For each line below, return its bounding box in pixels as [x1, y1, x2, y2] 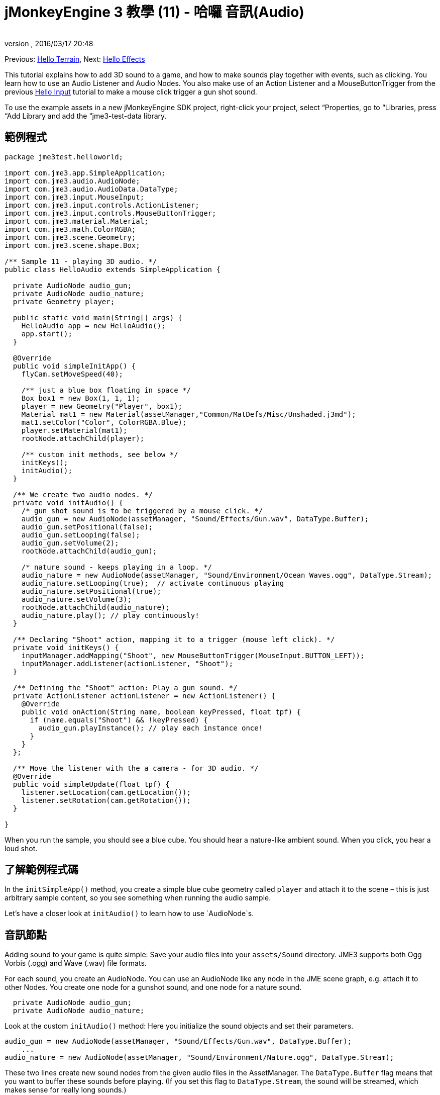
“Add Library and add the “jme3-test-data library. [5, 111, 167, 120]
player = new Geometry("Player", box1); [21, 402, 183, 410]
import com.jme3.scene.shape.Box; [5, 241, 140, 249]
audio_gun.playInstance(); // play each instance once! [38, 723, 263, 732]
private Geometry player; [13, 297, 115, 306]
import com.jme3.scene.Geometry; [5, 233, 136, 241]
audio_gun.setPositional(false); [21, 522, 153, 531]
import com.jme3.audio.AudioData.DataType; [5, 185, 178, 193]
